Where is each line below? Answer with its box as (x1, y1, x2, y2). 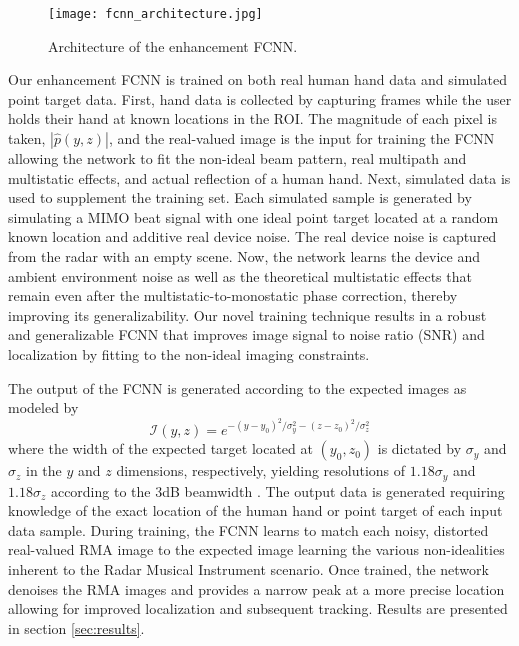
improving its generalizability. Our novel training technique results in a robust (8, 304, 487, 325)
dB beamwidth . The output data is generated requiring (162, 480, 505, 501)
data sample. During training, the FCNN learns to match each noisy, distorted (8, 519, 489, 540)
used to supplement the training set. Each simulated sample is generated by (8, 187, 472, 208)
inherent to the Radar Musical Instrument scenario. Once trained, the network (8, 558, 489, 579)
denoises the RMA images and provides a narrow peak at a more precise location (8, 578, 505, 599)
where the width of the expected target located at (8, 438, 313, 459)
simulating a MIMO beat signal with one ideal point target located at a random (8, 206, 499, 227)
